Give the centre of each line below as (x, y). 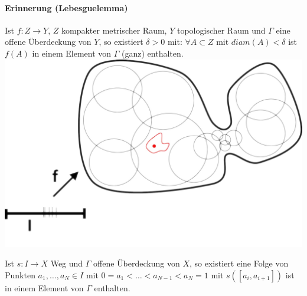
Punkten (20, 274)
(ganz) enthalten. (153, 53)
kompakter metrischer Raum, (114, 30)
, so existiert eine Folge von (239, 263)
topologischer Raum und (221, 30)
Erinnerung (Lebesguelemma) (66, 7)
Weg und (67, 263)
